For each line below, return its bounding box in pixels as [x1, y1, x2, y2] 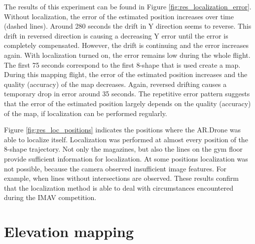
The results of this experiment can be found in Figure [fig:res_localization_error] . [4, 1, 252, 11]
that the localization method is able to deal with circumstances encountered [4, 182, 234, 193]
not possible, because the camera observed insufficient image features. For [4, 163, 227, 173]
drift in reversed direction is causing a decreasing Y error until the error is [4, 30, 228, 41]
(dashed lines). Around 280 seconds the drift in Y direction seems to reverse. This [4, 21, 252, 31]
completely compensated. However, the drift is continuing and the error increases [4, 40, 249, 50]
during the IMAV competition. [4, 192, 97, 203]
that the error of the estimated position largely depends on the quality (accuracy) [4, 98, 251, 108]
